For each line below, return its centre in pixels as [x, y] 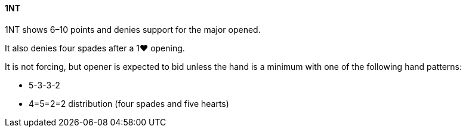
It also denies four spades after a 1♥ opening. [95, 48]
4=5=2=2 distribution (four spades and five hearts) [129, 103]
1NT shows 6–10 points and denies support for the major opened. [133, 29]
